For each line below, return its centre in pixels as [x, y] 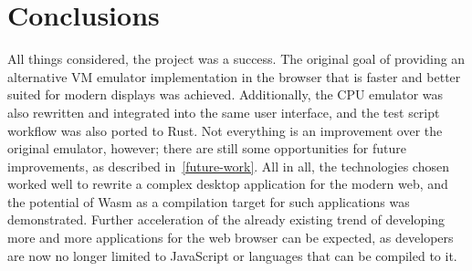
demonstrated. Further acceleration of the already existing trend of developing [226, 219]
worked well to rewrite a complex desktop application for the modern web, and [228, 184]
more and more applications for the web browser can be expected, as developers [231, 238]
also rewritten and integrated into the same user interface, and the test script [224, 112]
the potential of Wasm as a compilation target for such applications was [209, 201]
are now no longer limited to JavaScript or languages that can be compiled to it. [232, 255]
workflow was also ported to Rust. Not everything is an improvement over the [225, 130]
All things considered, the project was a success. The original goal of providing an [236, 59]
